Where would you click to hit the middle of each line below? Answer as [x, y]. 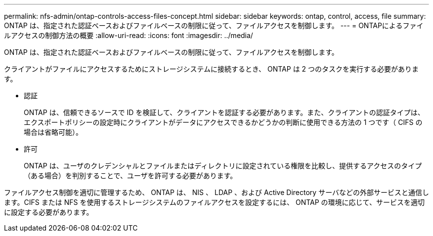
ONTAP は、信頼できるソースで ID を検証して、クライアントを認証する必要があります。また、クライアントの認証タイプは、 [224, 112]
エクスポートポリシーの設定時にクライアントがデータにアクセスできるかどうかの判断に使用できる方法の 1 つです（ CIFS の [223, 122]
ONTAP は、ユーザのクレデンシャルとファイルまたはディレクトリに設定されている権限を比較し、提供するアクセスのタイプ [223, 166]
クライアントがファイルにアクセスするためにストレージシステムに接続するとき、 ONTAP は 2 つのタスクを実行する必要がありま [212, 69]
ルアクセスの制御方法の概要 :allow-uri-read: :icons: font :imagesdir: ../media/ [129, 35]
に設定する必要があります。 [49, 212]
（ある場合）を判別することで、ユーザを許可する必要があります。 [130, 176]
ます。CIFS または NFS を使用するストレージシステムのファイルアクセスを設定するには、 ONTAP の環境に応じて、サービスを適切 [214, 202]
